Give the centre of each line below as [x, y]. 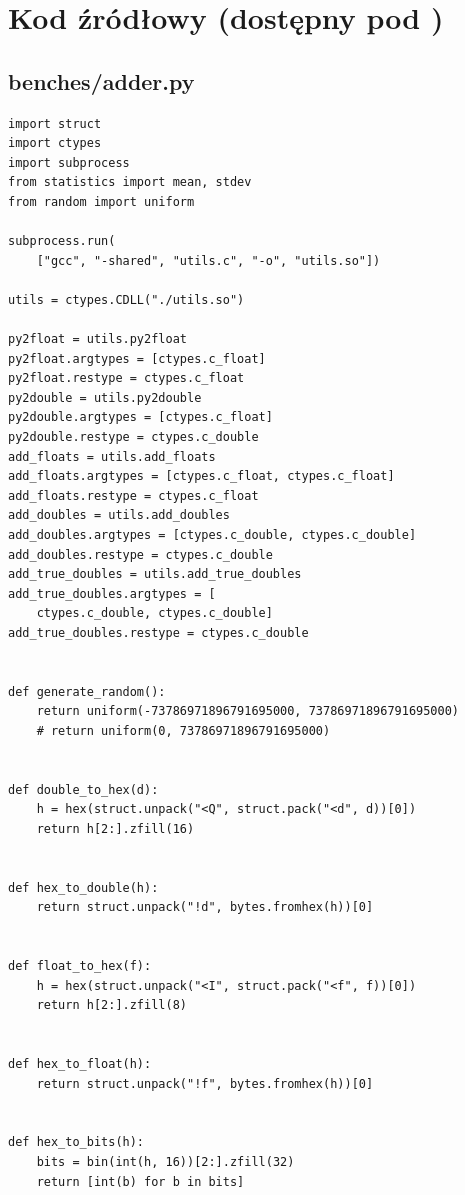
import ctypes [55, 143]
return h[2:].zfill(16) [115, 828]
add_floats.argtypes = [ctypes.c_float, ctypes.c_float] [201, 476]
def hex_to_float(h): [80, 1064]
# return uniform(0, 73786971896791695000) [183, 730]
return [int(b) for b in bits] [140, 1181]
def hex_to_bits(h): [76, 1142]
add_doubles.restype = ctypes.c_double [140, 554]
